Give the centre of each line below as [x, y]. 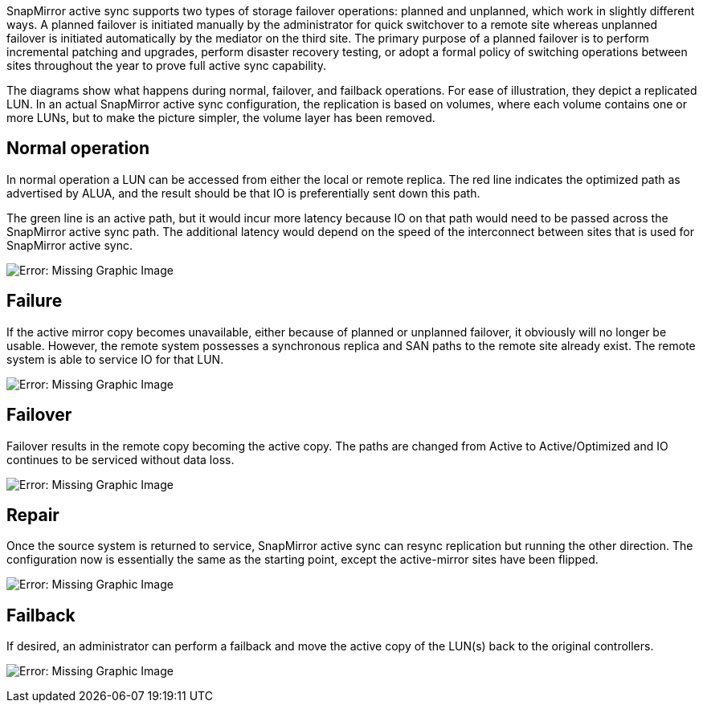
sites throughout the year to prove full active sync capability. [167, 65]
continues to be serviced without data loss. [121, 459]
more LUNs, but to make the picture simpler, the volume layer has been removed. [221, 118]
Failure [35, 301]
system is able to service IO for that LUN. [115, 359]
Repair [33, 515]
